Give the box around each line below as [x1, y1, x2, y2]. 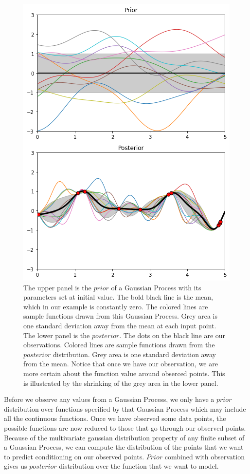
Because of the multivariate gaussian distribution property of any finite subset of [4, 432, 245, 442]
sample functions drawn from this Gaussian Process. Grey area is [23, 311, 218, 321]
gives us [4, 461, 27, 471]
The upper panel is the [23, 282, 91, 292]
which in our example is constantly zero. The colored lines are [23, 301, 208, 311]
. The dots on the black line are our [119, 330, 226, 340]
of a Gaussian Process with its [111, 282, 201, 292]
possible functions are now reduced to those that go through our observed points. [4, 422, 246, 433]
